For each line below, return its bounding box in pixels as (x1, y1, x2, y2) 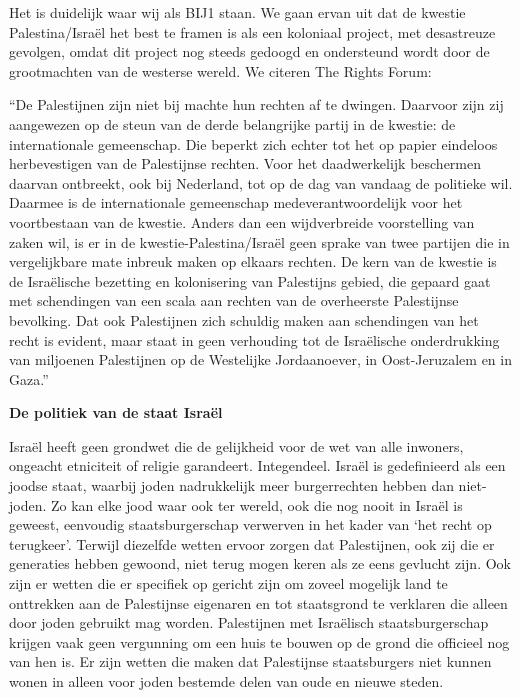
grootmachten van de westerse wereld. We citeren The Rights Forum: (9, 60, 432, 81)
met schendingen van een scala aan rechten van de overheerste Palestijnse (9, 290, 459, 311)
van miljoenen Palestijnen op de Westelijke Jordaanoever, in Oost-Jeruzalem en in (9, 349, 512, 370)
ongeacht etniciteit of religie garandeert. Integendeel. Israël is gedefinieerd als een (9, 455, 506, 476)
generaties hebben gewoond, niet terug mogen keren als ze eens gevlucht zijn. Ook (9, 553, 511, 574)
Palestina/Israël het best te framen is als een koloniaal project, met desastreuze (9, 21, 496, 42)
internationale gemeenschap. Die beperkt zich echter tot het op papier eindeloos (9, 133, 498, 154)
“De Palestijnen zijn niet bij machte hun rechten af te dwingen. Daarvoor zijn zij (9, 94, 504, 115)
